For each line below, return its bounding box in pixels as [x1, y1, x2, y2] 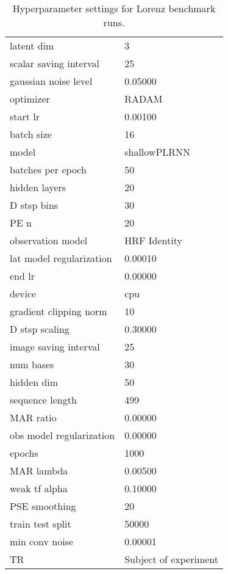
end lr [10, 269, 35, 283]
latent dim [10, 38, 54, 53]
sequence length [10, 393, 77, 407]
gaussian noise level [10, 74, 93, 88]
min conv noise [10, 534, 74, 548]
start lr [10, 109, 40, 123]
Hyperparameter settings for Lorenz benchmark [12, 1, 216, 15]
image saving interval [10, 340, 100, 354]
